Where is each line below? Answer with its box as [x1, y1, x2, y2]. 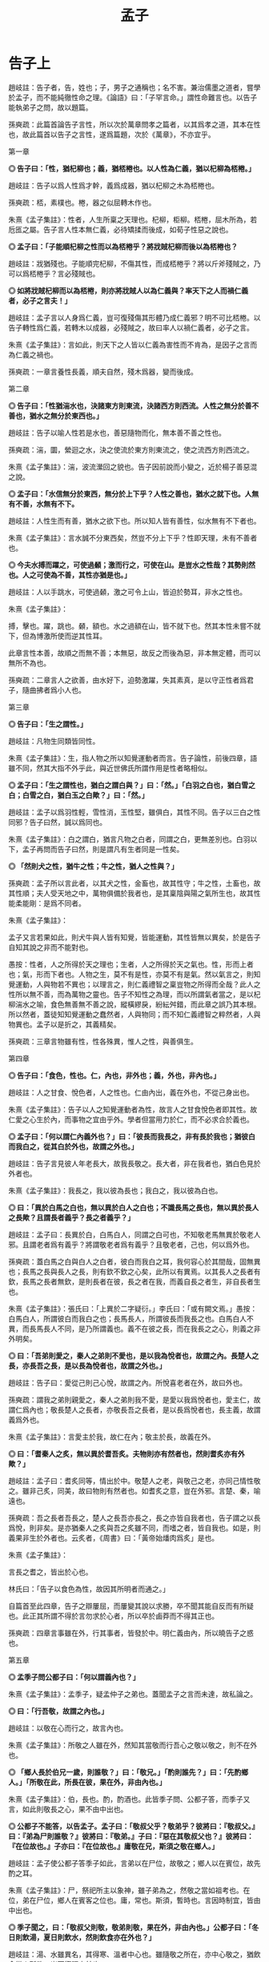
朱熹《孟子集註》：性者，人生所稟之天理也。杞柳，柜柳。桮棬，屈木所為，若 [8, 215, 258, 224]
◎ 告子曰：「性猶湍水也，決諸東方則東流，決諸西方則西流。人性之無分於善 [8, 400, 252, 410]
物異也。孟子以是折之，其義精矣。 [8, 1019, 121, 1029]
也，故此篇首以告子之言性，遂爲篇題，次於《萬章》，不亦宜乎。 [8, 129, 215, 139]
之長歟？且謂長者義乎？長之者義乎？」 [8, 1212, 134, 1222]
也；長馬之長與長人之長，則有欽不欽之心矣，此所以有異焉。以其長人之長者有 [8, 1266, 261, 1277]
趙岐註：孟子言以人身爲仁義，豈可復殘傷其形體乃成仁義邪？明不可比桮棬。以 [8, 312, 261, 322]
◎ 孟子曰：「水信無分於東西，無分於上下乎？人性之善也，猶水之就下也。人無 [8, 488, 259, 498]
